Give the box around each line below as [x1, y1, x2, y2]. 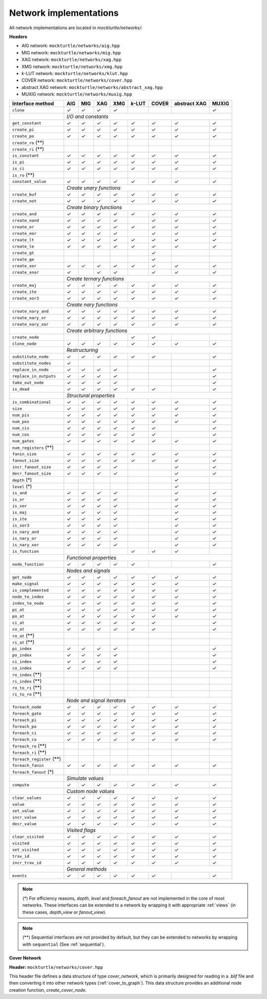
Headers [9, 34, 27, 40]
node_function [12, 562, 44, 567]
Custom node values [66, 788, 115, 795]
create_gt [12, 250, 35, 256]
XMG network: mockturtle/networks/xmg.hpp [21, 63, 123, 69]
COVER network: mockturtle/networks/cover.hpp [21, 77, 133, 84]
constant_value [12, 178, 46, 184]
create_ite [12, 289, 37, 294]
